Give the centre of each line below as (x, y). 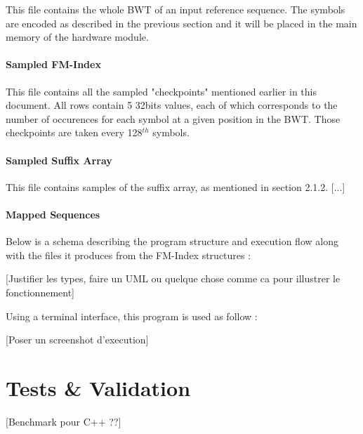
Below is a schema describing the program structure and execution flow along (172, 241)
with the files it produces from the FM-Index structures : (128, 255)
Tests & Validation (98, 387)
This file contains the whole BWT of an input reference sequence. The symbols (176, 9)
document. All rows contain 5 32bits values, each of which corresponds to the (172, 105)
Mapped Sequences (53, 214)
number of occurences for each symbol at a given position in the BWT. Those (173, 118)
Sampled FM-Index (53, 64)
